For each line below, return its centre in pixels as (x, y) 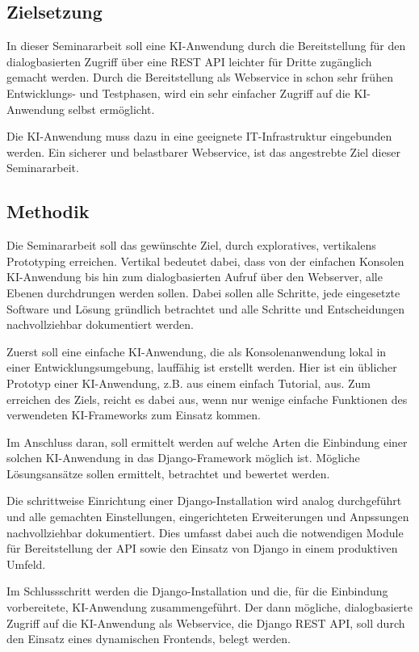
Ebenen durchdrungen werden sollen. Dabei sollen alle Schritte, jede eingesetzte (203, 292)
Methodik (48, 211)
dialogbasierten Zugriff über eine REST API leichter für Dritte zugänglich (189, 61)
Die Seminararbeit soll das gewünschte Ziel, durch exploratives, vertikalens (191, 245)
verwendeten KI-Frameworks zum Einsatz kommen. (134, 415)
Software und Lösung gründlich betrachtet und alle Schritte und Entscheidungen (206, 308)
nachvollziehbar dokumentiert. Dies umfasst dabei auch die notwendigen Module (205, 532)
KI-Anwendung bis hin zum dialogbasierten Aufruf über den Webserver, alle (195, 277)
